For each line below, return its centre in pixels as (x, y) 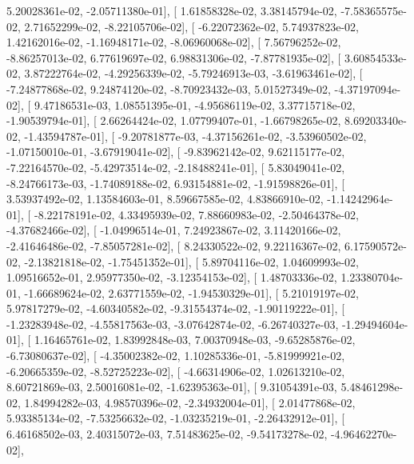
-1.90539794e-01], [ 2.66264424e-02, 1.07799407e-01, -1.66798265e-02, (174, 120)
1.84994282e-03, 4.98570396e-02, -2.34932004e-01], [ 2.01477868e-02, (190, 402)
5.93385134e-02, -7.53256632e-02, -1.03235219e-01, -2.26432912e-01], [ (176, 418)
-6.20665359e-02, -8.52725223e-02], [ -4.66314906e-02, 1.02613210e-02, (176, 371)
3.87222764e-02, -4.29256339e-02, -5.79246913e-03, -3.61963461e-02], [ (193, 73)
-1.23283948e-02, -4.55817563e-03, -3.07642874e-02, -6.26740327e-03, (173, 324)
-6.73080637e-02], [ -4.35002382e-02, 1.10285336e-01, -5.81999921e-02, (176, 356)
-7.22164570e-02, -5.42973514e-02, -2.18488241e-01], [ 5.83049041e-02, (176, 167)
